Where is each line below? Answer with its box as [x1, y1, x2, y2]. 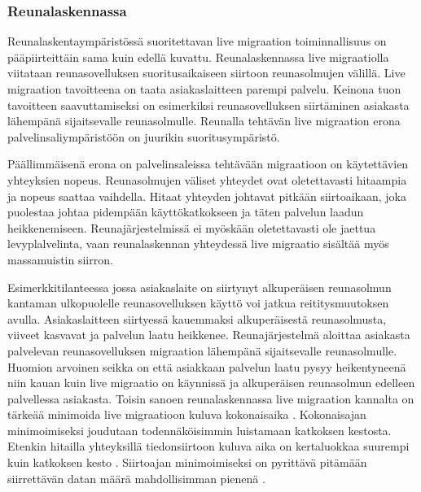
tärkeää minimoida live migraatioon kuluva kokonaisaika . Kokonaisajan [7, 406, 366, 423]
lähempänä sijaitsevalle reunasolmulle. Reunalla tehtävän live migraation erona [7, 112, 401, 129]
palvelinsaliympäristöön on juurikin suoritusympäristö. [7, 128, 280, 145]
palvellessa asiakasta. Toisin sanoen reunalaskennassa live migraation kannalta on [7, 390, 414, 407]
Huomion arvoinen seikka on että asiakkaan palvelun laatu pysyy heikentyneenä [7, 358, 406, 375]
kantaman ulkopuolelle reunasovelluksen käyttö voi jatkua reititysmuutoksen [7, 294, 389, 311]
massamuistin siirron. [7, 250, 113, 268]
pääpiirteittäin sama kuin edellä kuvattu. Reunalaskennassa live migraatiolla [7, 48, 389, 65]
